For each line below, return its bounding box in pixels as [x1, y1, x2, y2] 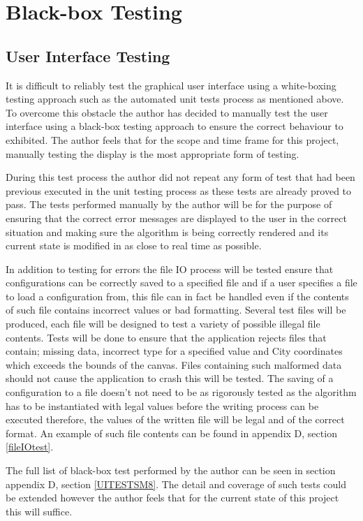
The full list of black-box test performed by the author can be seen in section [6, 463, 336, 478]
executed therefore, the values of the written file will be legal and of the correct [6, 412, 345, 427]
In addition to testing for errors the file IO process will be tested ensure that [6, 261, 334, 276]
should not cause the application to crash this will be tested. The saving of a [6, 371, 334, 386]
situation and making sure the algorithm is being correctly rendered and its [6, 224, 329, 239]
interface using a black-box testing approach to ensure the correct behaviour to [6, 119, 343, 133]
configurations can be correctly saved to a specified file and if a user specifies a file [6, 275, 357, 290]
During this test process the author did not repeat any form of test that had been [6, 170, 355, 184]
